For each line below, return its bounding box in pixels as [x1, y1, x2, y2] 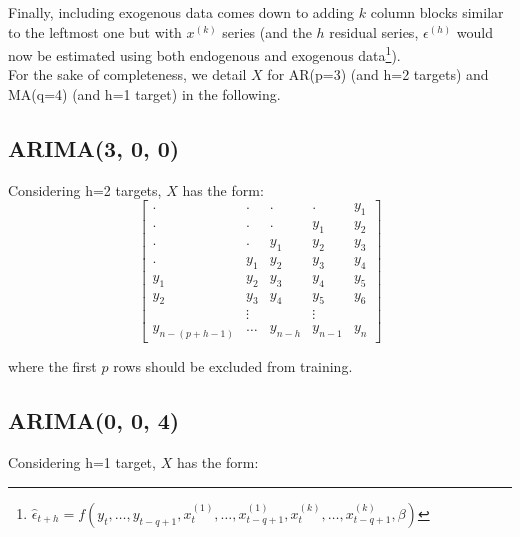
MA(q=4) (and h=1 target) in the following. [8, 84, 281, 105]
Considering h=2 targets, [8, 179, 162, 200]
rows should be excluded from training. [113, 356, 353, 377]
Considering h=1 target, [8, 452, 156, 473]
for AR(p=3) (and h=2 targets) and [267, 64, 489, 85]
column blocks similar [370, 2, 504, 22]
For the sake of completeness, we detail [8, 64, 247, 85]
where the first [8, 356, 97, 377]
